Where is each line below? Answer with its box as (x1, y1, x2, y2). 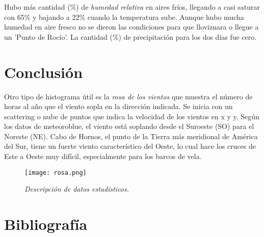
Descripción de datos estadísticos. (24, 183, 129, 194)
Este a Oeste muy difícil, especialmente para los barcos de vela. (4, 151, 202, 162)
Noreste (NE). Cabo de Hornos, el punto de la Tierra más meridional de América (4, 130, 258, 141)
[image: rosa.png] (24, 169, 87, 176)
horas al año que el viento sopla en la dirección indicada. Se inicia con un (4, 101, 233, 112)
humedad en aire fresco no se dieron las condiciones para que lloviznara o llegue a (4, 21, 259, 32)
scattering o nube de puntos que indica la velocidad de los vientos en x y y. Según (4, 111, 259, 121)
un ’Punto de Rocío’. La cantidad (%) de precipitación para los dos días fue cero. (4, 31, 257, 42)
